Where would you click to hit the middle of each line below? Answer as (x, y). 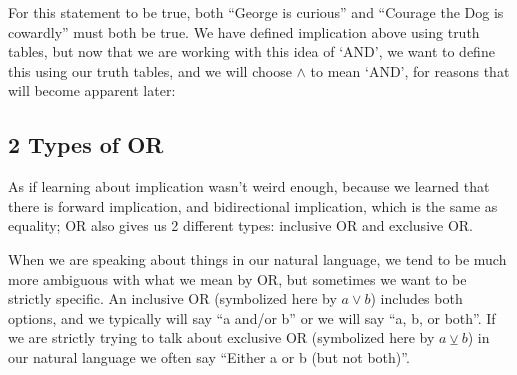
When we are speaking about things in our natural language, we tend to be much (257, 258)
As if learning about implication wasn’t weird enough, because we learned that (249, 186)
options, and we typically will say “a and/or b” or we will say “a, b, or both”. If (252, 317)
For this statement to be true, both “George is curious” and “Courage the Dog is (256, 12)
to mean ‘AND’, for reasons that (410, 70)
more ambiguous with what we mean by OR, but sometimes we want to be (237, 278)
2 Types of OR (86, 144)
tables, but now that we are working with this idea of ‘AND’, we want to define (251, 51)
